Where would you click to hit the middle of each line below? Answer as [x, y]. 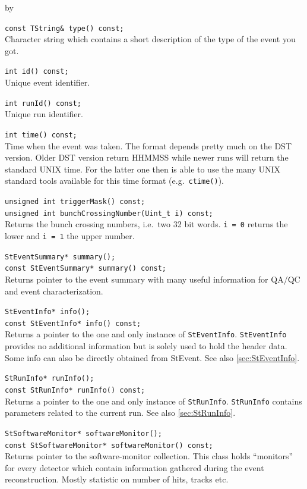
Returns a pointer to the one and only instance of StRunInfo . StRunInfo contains [153, 401]
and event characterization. [54, 291]
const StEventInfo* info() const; [73, 323]
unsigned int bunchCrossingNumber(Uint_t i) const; [109, 213]
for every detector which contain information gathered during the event [134, 467]
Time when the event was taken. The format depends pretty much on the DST [148, 145]
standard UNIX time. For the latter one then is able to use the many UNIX [143, 169]
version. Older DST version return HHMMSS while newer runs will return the [147, 157]
